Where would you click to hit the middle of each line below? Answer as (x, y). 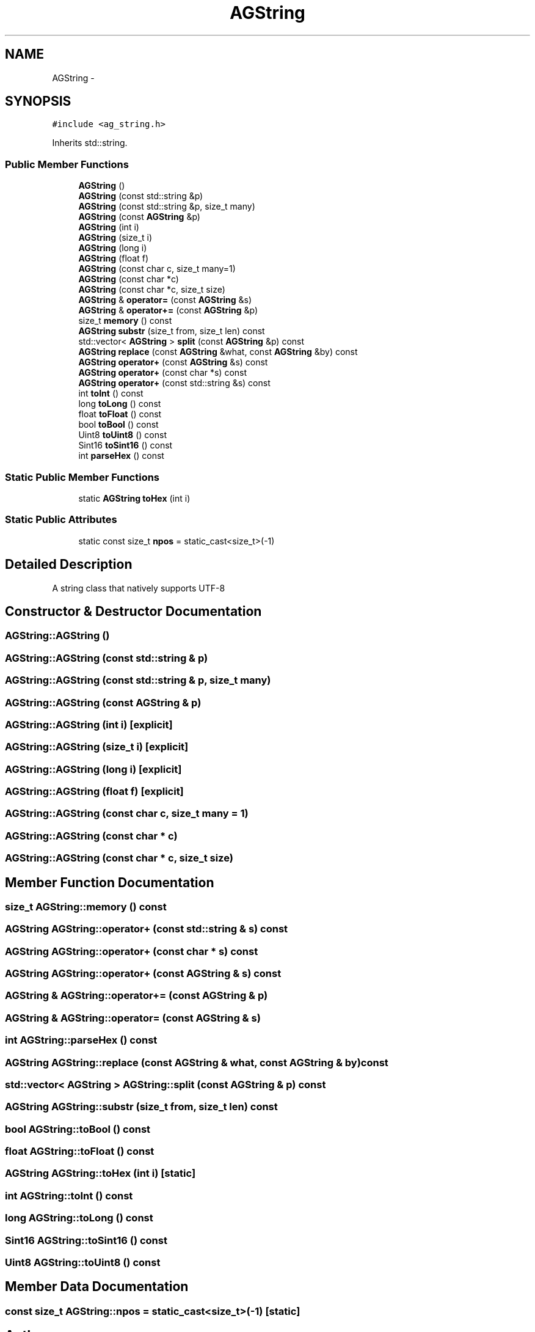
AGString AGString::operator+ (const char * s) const (132, 951)
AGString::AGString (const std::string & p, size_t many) (138, 680)
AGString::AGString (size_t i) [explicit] (97, 747)
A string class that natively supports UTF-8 (139, 588)
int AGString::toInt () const (69, 1195)
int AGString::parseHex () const (81, 1040)
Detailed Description (69, 565)
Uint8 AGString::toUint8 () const (83, 1262)
